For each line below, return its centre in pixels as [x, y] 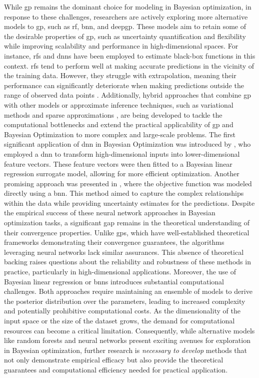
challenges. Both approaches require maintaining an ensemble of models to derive [128, 291]
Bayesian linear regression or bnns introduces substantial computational [114, 281]
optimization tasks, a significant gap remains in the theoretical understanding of [127, 223]
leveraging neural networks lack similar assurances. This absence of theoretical [124, 252]
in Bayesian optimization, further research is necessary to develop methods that [126, 350]
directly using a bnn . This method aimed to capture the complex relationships [124, 193]
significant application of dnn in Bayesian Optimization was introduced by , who [127, 144]
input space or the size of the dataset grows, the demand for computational [119, 320]
